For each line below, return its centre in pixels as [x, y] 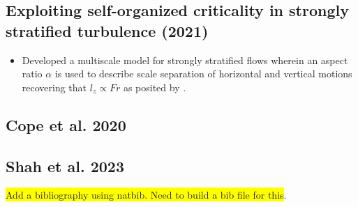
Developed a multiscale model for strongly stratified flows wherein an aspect [185, 60]
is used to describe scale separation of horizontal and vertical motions [203, 74]
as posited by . [155, 87]
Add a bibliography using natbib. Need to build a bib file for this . [146, 195]
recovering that [54, 87]
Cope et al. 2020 [66, 124]
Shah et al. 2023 [65, 166]
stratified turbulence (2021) [107, 30]
